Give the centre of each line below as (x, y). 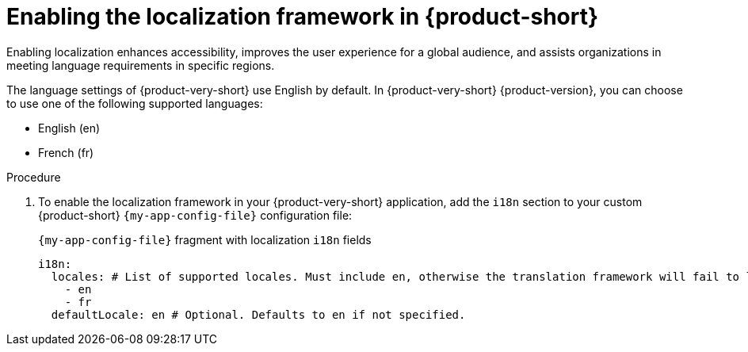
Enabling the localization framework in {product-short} (303, 17)
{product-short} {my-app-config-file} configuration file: (195, 215)
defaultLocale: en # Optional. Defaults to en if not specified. (258, 314)
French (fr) (66, 152)
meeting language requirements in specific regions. (141, 65)
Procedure (34, 177)
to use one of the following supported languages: (135, 103)
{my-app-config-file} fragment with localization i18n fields (205, 239)
